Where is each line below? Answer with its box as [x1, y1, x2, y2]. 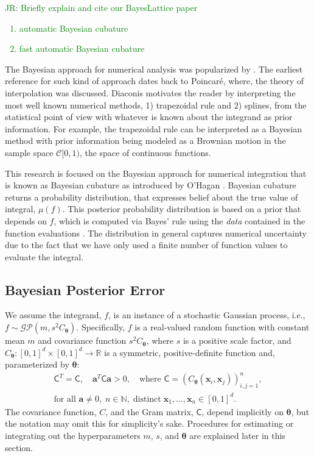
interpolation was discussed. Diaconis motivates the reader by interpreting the [5, 86, 296, 99]
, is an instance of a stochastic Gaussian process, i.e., [108, 308, 305, 321]
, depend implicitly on [201, 405, 284, 418]
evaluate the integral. [5, 250, 84, 263]
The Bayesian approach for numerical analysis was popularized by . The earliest [5, 62, 303, 75]
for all [54, 394, 76, 404]
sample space [5, 146, 54, 159]
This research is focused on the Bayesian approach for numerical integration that [5, 166, 307, 179]
